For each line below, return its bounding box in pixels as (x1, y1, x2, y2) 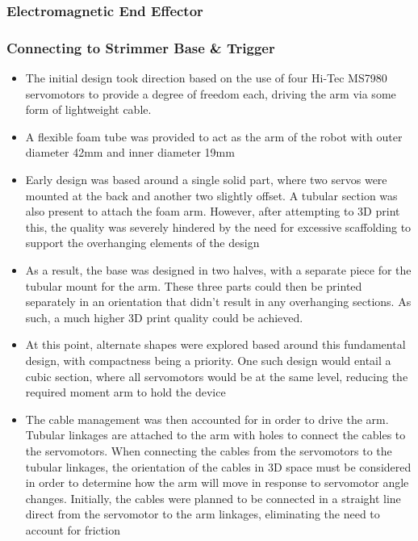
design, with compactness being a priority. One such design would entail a (25, 351, 391, 368)
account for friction (25, 521, 120, 538)
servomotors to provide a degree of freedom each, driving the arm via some (25, 85, 396, 102)
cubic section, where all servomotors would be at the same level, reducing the (25, 367, 408, 384)
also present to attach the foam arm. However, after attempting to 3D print (25, 203, 400, 220)
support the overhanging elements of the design (25, 234, 260, 251)
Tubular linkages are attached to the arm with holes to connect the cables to (25, 426, 406, 443)
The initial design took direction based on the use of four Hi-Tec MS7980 (25, 69, 387, 86)
